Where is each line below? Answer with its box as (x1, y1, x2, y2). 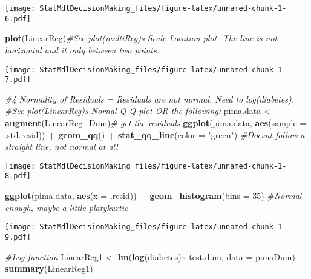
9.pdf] (5, 232, 31, 241)
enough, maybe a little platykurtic (5, 201, 128, 213)
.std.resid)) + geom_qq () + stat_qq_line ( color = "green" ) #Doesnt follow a (5, 128, 305, 141)
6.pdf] (5, 14, 31, 23)
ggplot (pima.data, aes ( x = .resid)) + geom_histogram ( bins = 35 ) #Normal (5, 189, 302, 202)
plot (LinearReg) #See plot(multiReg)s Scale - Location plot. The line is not (5, 32, 278, 44)
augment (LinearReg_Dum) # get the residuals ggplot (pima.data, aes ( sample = (5, 116, 307, 129)
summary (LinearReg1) (5, 262, 93, 275)
